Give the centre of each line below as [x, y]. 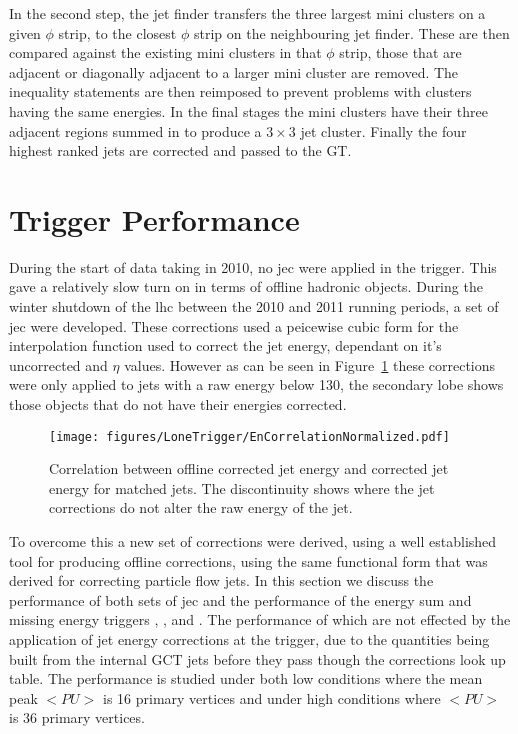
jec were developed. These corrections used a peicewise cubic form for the [234, 325]
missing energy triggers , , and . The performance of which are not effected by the [260, 619]
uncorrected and [58, 364]
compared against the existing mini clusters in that [165, 52]
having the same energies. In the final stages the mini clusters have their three [248, 110]
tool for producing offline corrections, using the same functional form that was [248, 560]
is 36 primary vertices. [77, 717]
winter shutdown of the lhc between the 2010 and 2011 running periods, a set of [254, 306]
